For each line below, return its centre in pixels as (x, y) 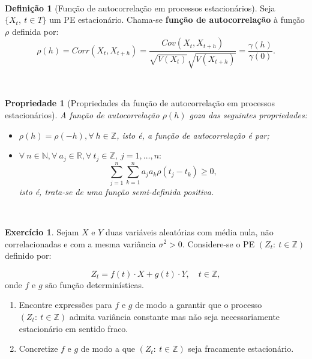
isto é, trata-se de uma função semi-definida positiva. (116, 191)
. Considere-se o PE (218, 243)
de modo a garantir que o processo (199, 305)
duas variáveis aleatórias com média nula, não (189, 231)
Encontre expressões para (65, 305)
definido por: (28, 255)
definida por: (35, 31)
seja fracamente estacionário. (241, 348)
